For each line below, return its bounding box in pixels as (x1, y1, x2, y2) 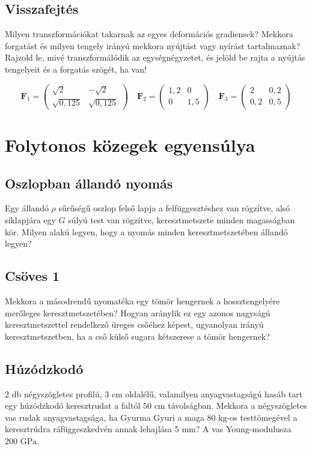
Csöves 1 (5, 267, 60, 285)
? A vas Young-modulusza (195, 423, 292, 435)
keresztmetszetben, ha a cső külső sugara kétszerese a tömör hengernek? (5, 330, 270, 342)
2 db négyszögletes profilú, (5, 387, 102, 400)
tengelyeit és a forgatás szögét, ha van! (5, 62, 147, 75)
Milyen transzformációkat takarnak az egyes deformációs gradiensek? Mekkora (5, 28, 293, 40)
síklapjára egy (5, 213, 56, 226)
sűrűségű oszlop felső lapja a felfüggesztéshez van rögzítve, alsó (58, 202, 290, 214)
